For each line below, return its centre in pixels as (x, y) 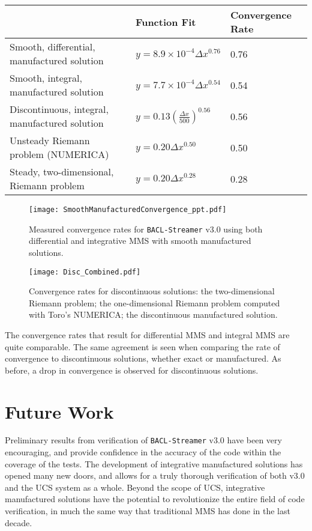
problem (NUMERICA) (59, 154)
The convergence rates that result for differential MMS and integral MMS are (147, 334)
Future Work (59, 411)
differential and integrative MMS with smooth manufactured (140, 241)
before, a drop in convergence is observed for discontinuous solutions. (132, 370)
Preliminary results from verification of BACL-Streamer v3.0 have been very (143, 440)
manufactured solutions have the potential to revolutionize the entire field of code (155, 499)
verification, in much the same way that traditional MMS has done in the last (148, 511)
